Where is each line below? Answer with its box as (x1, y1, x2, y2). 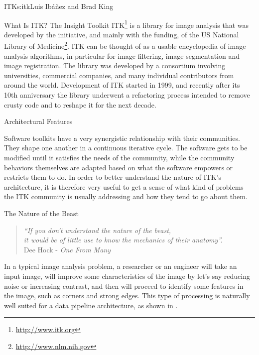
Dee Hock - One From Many (23, 244, 111, 254)
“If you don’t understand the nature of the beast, (23, 225, 171, 235)
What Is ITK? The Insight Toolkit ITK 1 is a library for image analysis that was (4, 18, 249, 30)
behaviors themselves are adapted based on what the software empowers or (4, 162, 233, 172)
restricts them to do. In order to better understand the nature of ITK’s (4, 172, 222, 182)
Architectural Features (4, 116, 73, 126)
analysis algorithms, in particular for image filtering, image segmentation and (4, 50, 240, 61)
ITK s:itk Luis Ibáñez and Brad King (4, 1, 114, 11)
